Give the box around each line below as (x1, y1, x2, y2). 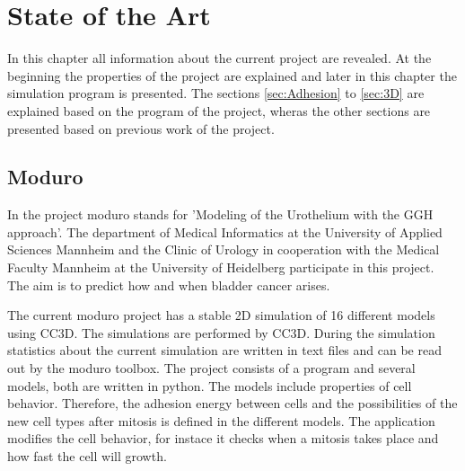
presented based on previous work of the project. (7, 119, 275, 138)
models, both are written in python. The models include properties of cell (7, 376, 412, 395)
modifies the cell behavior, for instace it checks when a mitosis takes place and (7, 429, 439, 448)
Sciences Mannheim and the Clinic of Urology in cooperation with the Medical (7, 240, 440, 259)
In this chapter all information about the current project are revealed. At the (7, 49, 432, 67)
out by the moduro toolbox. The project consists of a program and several (7, 359, 416, 378)
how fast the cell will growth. (7, 447, 167, 466)
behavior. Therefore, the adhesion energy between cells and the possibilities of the (7, 394, 458, 413)
